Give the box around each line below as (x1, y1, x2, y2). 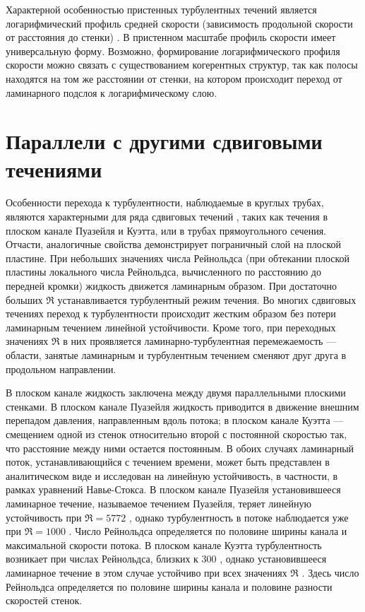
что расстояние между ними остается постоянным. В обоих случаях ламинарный (6, 440, 354, 455)
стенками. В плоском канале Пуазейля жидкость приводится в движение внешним (6, 399, 359, 413)
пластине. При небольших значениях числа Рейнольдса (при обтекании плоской (6, 250, 350, 265)
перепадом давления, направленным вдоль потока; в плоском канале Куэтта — (6, 413, 344, 428)
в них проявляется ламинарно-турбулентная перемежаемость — (63, 334, 337, 348)
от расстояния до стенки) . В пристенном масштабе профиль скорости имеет (6, 30, 336, 45)
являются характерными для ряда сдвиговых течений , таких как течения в (6, 209, 328, 224)
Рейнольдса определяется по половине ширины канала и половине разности (6, 579, 333, 594)
